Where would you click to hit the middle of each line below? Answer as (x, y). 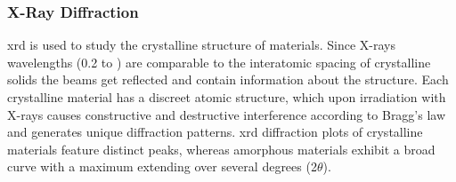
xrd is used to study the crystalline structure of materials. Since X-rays (201, 45)
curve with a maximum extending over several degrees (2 (162, 166)
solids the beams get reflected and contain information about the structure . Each (228, 79)
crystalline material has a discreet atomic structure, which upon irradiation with (227, 97)
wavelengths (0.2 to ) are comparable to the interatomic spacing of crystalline (219, 62)
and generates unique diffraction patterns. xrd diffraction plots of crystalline (215, 132)
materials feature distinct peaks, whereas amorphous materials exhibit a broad (221, 149)
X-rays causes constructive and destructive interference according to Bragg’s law (227, 114)
